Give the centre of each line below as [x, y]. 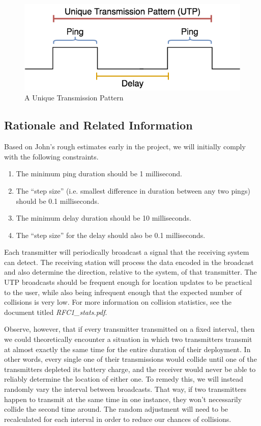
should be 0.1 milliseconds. [57, 201]
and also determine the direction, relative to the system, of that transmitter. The [130, 272]
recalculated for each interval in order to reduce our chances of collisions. [118, 419]
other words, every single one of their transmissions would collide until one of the [130, 359]
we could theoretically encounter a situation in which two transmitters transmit [128, 339]
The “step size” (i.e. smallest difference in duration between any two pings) [133, 190]
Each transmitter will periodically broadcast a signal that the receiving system [127, 252]
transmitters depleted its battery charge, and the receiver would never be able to [130, 369]
